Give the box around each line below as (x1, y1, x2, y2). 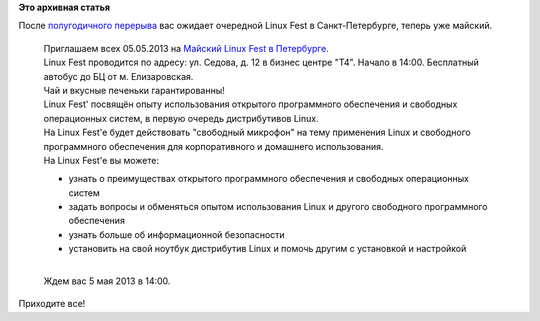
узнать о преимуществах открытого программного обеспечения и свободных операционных (68, 173, 470, 185)
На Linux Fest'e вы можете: (43, 154, 160, 166)
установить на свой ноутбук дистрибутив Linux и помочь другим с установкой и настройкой (68, 243, 467, 255)
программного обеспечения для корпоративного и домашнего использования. (43, 140, 384, 152)
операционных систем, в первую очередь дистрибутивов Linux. (43, 112, 319, 124)
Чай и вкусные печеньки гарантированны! (43, 84, 225, 96)
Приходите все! (18, 298, 86, 310)
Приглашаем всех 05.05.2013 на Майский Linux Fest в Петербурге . (43, 42, 329, 54)
